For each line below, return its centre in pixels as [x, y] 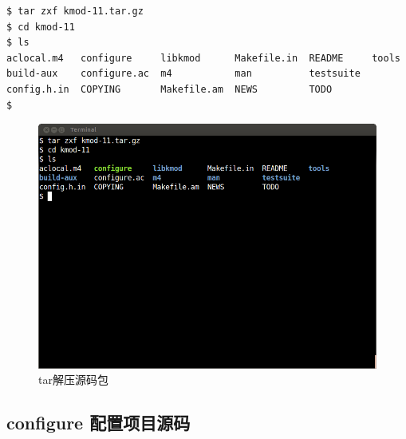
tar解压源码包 [73, 380]
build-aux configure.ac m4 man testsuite [183, 74]
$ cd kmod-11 [41, 27]
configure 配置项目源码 [99, 423]
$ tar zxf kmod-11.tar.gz [75, 11]
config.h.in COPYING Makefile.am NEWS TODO [169, 89]
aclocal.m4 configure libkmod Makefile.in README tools [203, 58]
